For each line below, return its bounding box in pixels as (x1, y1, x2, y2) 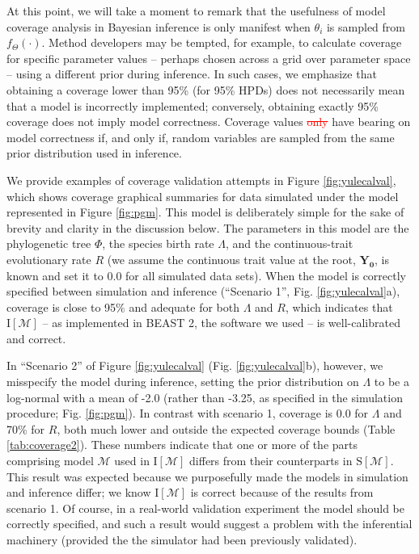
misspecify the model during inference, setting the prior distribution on (6, 373, 359, 390)
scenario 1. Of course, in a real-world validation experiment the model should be (6, 499, 404, 516)
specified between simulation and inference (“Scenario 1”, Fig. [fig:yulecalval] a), (6, 283, 400, 300)
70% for (6, 420, 45, 437)
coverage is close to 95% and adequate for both (6, 298, 239, 315)
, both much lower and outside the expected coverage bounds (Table (57, 420, 396, 437)
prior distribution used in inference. (6, 145, 182, 162)
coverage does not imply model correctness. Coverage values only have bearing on (6, 113, 411, 130)
